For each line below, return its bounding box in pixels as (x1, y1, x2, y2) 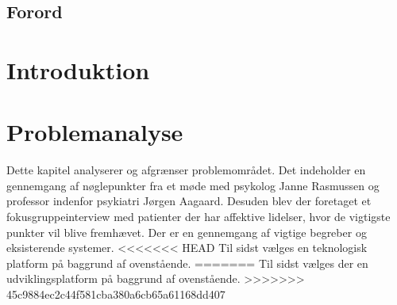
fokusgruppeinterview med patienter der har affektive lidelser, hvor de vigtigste (6, 208, 391, 225)
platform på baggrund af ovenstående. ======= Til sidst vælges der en (6, 254, 368, 271)
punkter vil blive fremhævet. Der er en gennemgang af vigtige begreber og (6, 223, 367, 240)
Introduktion (6, 53, 150, 86)
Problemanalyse (6, 116, 183, 148)
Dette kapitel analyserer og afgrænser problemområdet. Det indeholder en (6, 162, 366, 178)
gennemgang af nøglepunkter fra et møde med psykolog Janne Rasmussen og (6, 177, 380, 193)
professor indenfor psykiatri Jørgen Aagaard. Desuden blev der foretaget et (6, 193, 372, 209)
